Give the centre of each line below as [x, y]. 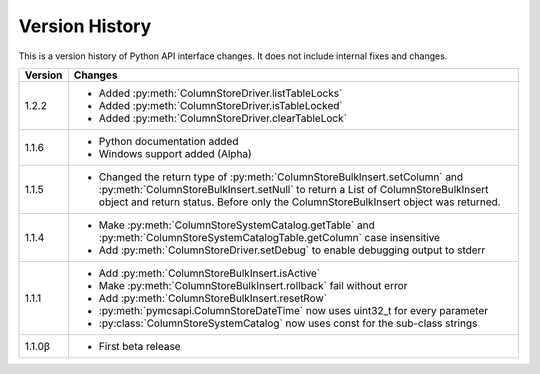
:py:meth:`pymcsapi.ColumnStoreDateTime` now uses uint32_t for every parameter [293, 310]
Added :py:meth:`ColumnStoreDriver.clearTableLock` [222, 118]
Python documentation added [168, 141]
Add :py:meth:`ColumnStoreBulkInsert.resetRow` [212, 298]
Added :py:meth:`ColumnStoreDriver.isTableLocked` [221, 105]
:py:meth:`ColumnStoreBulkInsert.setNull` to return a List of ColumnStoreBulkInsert [293, 189]
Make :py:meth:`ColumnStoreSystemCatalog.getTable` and [236, 225]
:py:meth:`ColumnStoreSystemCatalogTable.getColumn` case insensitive [269, 237]
